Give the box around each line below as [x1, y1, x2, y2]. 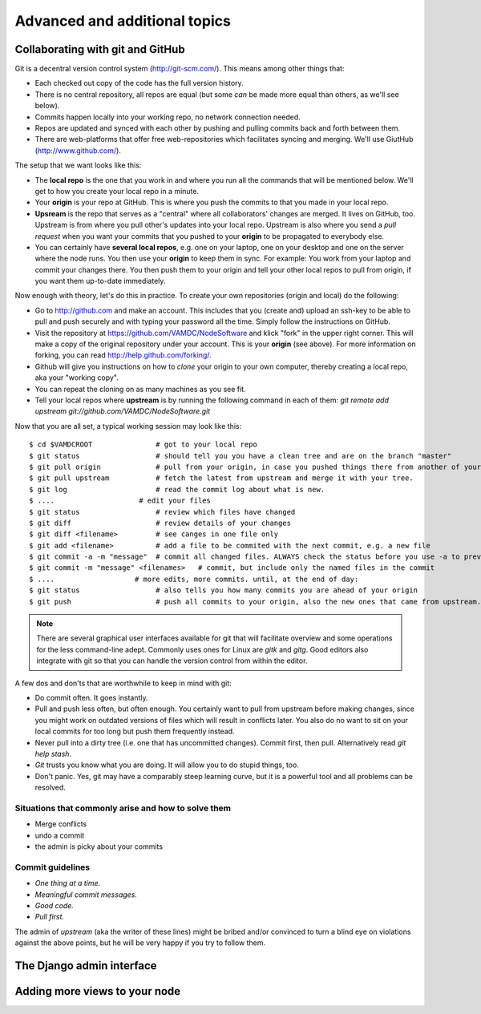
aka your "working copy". [34, 373, 119, 382]
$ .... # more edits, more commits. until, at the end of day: [29, 574, 359, 584]
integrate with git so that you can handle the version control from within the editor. [36, 656, 308, 665]
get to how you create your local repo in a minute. [34, 186, 200, 196]
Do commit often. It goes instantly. [34, 693, 148, 702]
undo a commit [34, 830, 85, 840]
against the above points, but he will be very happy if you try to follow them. [14, 938, 266, 947]
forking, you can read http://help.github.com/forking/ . [34, 350, 212, 360]
